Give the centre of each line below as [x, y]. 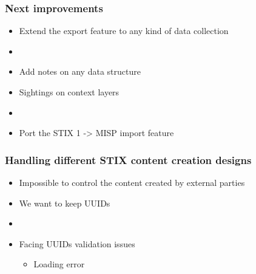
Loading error [59, 264]
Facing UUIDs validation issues [77, 243]
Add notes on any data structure [80, 71]
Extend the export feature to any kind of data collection [124, 31]
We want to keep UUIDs [65, 203]
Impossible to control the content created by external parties [132, 182]
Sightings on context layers [69, 92]
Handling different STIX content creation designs [128, 159]
